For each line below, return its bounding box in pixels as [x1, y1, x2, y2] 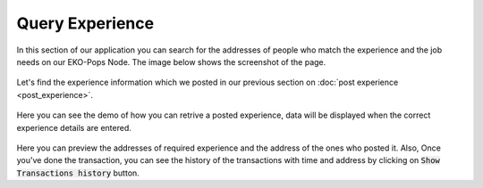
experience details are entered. [16, 122, 131, 133]
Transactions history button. [16, 168, 140, 178]
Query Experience [16, 13, 155, 33]
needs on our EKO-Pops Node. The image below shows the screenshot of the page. [16, 56, 326, 67]
